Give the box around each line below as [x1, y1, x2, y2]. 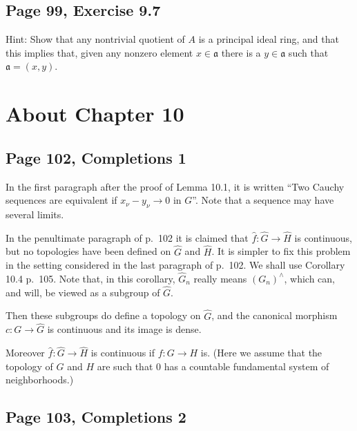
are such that [97, 358, 153, 373]
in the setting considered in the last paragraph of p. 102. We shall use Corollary [6, 258, 345, 272]
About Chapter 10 [6, 99, 184, 128]
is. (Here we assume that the [200, 345, 322, 360]
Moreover [6, 345, 45, 360]
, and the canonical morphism [211, 308, 338, 323]
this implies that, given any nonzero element [6, 45, 193, 59]
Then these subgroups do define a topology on [6, 308, 201, 323]
